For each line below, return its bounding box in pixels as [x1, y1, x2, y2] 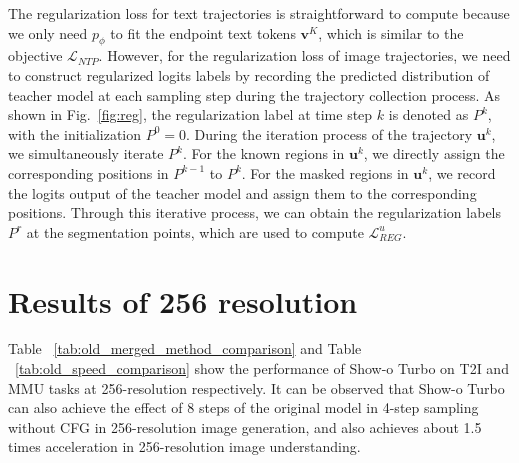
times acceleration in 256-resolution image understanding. [8, 436, 361, 457]
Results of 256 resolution [8, 280, 358, 321]
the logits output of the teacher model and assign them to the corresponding [8, 182, 477, 203]
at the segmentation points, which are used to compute [26, 221, 364, 242]
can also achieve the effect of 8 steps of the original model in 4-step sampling [8, 397, 479, 418]
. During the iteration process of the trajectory [186, 123, 473, 144]
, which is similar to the [318, 22, 464, 43]
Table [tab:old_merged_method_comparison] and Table [8, 338, 362, 359]
